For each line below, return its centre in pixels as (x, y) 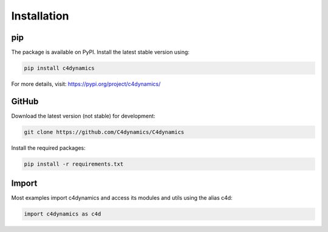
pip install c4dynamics (60, 68)
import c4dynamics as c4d (63, 214)
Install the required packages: (49, 148)
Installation (40, 16)
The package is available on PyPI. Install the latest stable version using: (100, 52)
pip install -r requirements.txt (74, 164)
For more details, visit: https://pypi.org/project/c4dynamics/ (86, 84)
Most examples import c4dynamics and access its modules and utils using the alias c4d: (122, 198)
